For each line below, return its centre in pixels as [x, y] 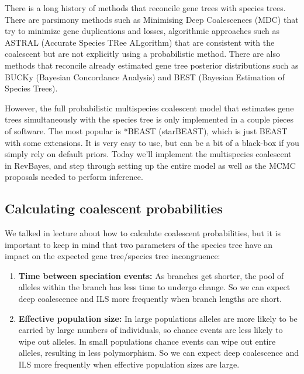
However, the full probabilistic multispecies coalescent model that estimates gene [149, 108]
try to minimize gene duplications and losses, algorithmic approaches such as [142, 31]
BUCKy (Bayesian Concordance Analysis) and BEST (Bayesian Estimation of [145, 76]
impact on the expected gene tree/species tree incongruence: [113, 256]
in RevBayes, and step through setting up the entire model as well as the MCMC [150, 165]
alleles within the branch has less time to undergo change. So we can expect [154, 287]
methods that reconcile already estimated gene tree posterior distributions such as [152, 65]
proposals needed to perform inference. [74, 177]
